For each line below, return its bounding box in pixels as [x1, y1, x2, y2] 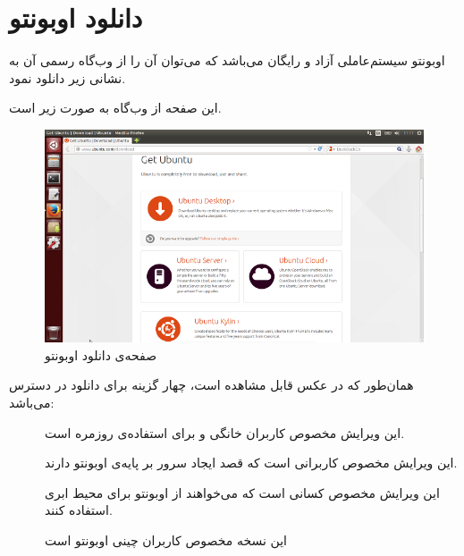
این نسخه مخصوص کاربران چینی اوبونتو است [45, 531, 287, 550]
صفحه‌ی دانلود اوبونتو [45, 345, 157, 364]
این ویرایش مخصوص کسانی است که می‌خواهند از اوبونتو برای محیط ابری [45, 483, 440, 501]
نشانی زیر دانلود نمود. [9, 68, 126, 87]
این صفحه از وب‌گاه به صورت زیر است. [9, 98, 222, 117]
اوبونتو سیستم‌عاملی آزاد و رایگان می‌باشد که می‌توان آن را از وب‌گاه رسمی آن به [9, 51, 445, 70]
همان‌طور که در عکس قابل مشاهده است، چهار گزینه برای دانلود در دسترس [9, 375, 414, 394]
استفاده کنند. [45, 501, 113, 519]
